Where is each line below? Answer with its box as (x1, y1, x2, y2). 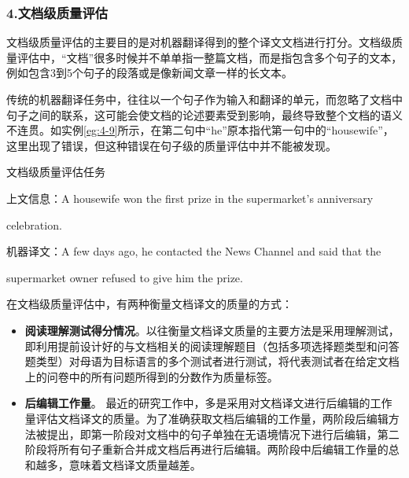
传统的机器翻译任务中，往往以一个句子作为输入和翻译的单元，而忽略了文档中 (6, 91, 403, 107)
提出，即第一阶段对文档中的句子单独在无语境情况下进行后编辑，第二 (46, 425, 400, 442)
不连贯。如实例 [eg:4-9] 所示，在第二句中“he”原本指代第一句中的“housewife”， (6, 122, 394, 138)
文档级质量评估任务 (6, 164, 105, 180)
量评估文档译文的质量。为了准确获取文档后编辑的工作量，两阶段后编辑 (24, 410, 389, 426)
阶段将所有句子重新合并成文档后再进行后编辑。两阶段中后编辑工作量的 (24, 441, 389, 458)
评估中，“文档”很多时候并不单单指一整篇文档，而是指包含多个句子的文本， (17, 49, 403, 65)
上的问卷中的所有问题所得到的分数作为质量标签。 (24, 368, 278, 384)
